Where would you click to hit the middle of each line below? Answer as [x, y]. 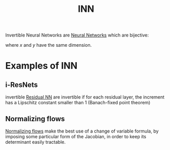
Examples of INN [41, 66]
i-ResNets [22, 85]
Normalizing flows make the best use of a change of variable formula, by [82, 131]
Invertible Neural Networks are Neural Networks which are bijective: [77, 35]
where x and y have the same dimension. [49, 45]
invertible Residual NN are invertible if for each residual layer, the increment [85, 97]
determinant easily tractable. [35, 142]
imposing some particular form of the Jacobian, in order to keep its [76, 136]
